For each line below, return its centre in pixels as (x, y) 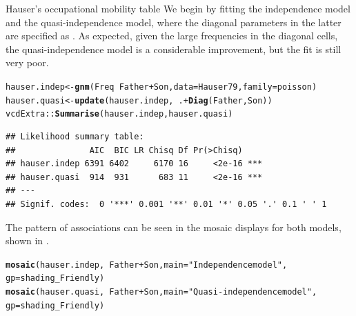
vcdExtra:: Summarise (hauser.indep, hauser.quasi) (119, 114)
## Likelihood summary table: (75, 136)
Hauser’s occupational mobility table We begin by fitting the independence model (178, 8)
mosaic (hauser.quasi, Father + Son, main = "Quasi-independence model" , (161, 292)
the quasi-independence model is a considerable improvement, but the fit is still (174, 49)
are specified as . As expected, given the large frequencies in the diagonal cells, (172, 36)
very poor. (27, 62)
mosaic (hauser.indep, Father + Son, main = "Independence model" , (147, 265)
